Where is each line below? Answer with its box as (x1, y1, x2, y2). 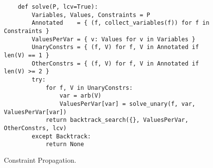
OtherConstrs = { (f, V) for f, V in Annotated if (32, 60, 199, 67)
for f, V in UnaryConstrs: (45, 84, 133, 91)
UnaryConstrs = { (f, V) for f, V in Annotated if (32, 44, 199, 51)
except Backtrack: (32, 133, 91, 140)
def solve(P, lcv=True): (18, 3, 98, 10)
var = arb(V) (59, 92, 102, 100)
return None (45, 141, 84, 148)
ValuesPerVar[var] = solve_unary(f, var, (59, 100, 195, 107)
